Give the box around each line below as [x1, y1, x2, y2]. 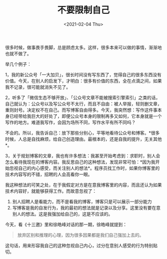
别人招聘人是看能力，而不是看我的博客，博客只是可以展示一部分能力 [12, 199, 152, 205]
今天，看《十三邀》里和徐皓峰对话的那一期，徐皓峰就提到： [5, 221, 127, 227]
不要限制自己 [57, 4, 110, 16]
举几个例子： [5, 61, 31, 67]
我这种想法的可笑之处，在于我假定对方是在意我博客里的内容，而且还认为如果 [5, 182, 162, 188]
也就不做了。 [5, 51, 31, 56]
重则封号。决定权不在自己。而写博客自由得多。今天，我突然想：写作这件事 [5, 107, 158, 113]
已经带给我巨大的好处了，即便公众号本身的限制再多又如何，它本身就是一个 [9, 113, 162, 119]
